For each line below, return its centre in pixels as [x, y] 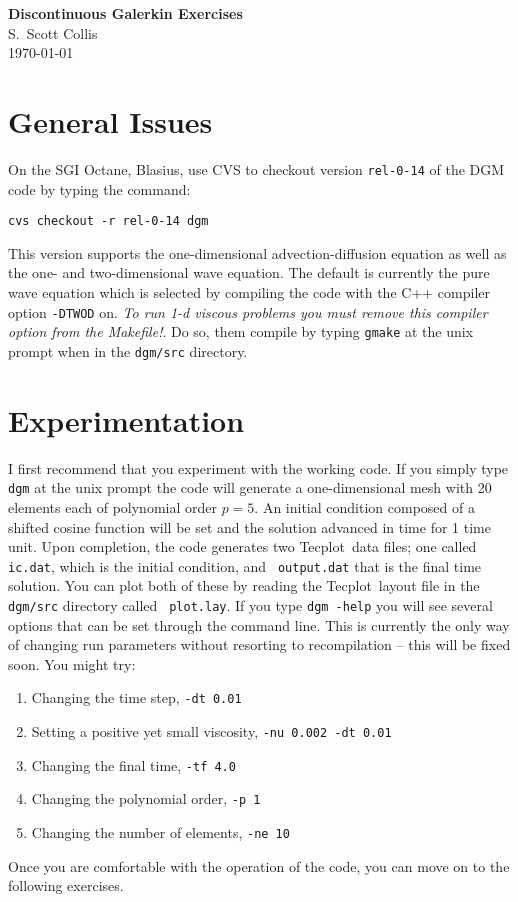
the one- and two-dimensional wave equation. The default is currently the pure [249, 272]
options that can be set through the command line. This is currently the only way [259, 624]
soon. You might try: [72, 663]
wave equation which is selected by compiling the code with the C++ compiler [249, 292]
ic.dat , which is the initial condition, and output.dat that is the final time [245, 565]
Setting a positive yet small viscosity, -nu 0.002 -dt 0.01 [211, 731]
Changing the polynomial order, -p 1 [146, 798]
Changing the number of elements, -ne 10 [160, 832]
